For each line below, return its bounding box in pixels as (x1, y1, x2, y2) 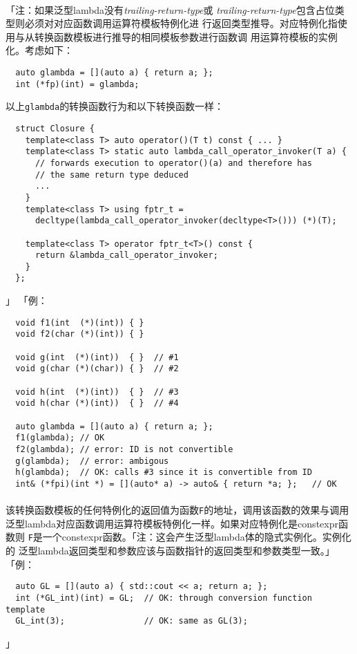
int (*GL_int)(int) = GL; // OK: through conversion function (15, 592, 312, 603)
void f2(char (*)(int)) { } (15, 329, 144, 339)
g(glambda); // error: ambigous (15, 456, 169, 466)
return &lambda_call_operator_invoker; (35, 250, 218, 261)
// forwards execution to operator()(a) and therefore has (35, 158, 312, 168)
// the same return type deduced (35, 169, 189, 180)
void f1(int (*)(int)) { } (15, 317, 144, 328)
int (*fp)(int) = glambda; (15, 79, 139, 89)
